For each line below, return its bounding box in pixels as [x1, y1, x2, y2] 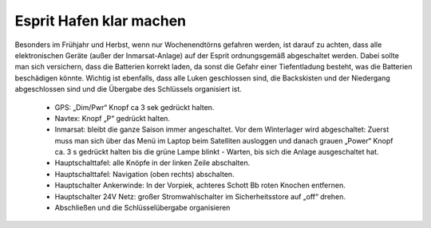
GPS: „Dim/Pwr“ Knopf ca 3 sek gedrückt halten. [54, 102, 215, 112]
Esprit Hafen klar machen [14, 12, 187, 29]
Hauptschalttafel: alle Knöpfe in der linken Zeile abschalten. [54, 158, 251, 167]
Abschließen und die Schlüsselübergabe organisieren [54, 203, 231, 213]
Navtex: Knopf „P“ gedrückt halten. [54, 113, 171, 123]
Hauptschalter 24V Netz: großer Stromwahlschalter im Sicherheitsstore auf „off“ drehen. [54, 191, 346, 201]
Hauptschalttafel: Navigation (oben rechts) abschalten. [54, 169, 235, 179]
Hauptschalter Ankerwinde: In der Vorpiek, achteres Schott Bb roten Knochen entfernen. [54, 180, 346, 191]
